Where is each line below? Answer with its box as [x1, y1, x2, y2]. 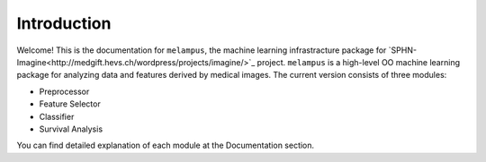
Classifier [39, 111, 75, 122]
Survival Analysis [39, 124, 103, 134]
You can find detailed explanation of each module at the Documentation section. [16, 140, 315, 151]
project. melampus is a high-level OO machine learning [256, 56, 461, 67]
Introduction [16, 13, 112, 33]
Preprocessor [39, 86, 90, 97]
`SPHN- [388, 45, 418, 55]
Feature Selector [39, 98, 101, 109]
